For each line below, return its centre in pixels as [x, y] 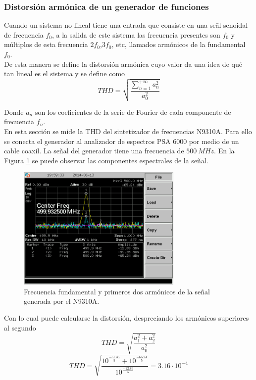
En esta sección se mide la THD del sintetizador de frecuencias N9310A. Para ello [128, 131]
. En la [224, 151]
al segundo [20, 327]
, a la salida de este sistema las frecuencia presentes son [136, 34]
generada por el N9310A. [62, 301]
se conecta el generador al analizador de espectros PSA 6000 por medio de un [122, 141]
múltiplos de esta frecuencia [46, 44]
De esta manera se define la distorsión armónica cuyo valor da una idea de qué [123, 64]
